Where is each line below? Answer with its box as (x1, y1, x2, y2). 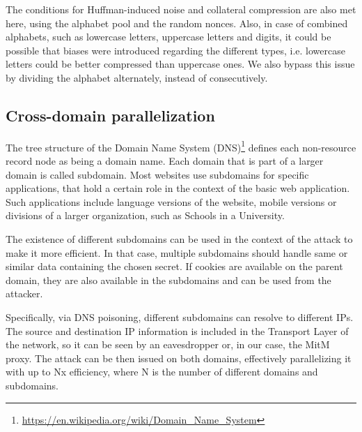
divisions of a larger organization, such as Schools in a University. (6, 208, 285, 223)
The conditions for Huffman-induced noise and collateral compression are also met (6, 2, 356, 16)
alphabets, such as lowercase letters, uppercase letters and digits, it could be (6, 29, 331, 44)
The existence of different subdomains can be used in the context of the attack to (6, 231, 353, 246)
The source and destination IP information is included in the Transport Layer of (6, 323, 349, 338)
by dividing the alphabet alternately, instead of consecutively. (6, 70, 268, 84)
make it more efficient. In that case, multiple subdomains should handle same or (6, 245, 348, 260)
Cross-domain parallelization (6, 104, 215, 126)
